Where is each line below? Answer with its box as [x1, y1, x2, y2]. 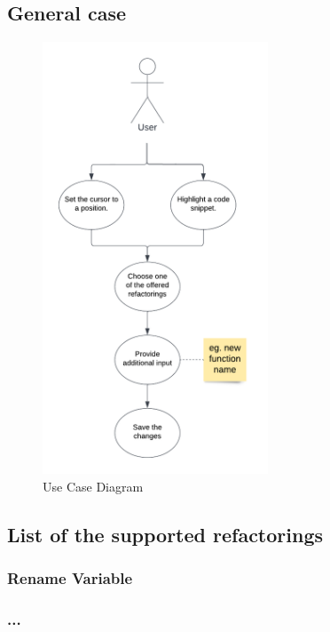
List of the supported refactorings [7, 520, 324, 548]
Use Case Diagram [43, 476, 144, 495]
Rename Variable [7, 567, 133, 589]
